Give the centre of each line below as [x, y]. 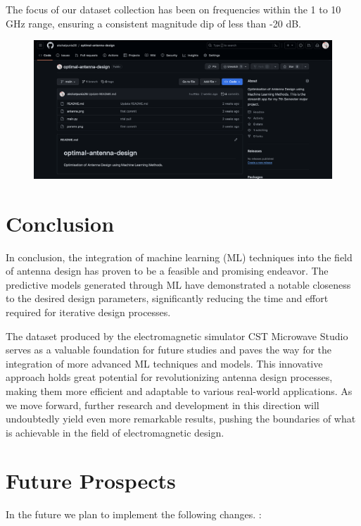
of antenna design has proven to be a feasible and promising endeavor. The [167, 271]
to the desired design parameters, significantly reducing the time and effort [167, 298]
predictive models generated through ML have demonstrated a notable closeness [178, 284]
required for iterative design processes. [88, 312]
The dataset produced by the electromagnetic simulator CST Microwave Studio [177, 336]
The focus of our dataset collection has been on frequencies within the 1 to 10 [173, 9]
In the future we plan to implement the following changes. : [134, 514]
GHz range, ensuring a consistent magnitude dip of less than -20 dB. [153, 23]
